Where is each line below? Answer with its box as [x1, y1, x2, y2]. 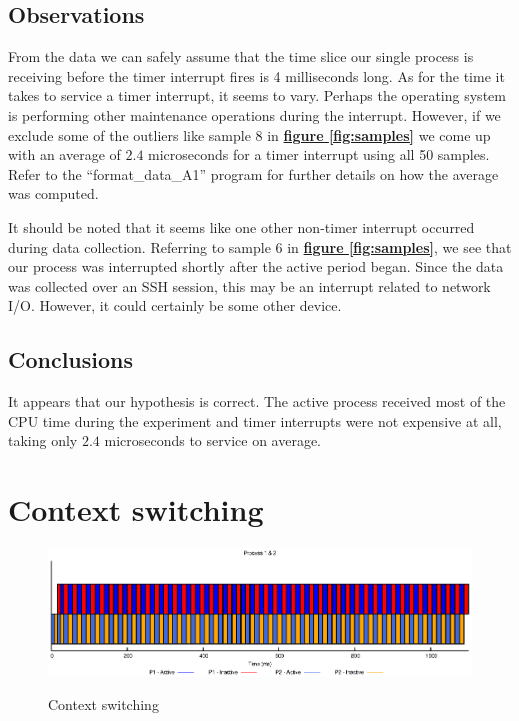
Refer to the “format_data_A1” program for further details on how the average [8, 163, 499, 184]
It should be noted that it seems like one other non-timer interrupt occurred [8, 216, 475, 237]
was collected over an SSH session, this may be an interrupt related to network [8, 275, 491, 296]
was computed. [8, 183, 99, 204]
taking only [8, 430, 78, 451]
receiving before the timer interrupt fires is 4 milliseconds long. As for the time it [8, 65, 505, 86]
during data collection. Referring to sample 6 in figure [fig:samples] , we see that [8, 236, 512, 257]
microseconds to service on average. [104, 430, 321, 451]
